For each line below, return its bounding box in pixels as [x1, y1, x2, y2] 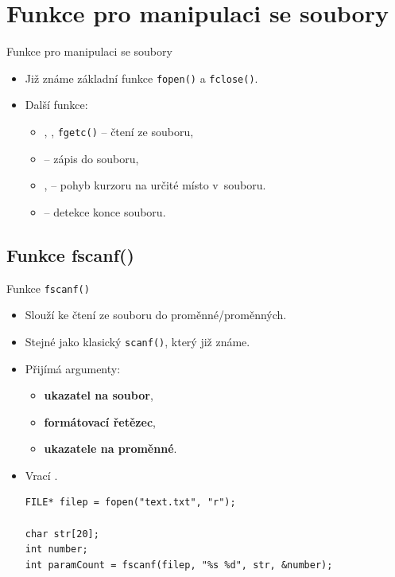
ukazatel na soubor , [44, 387, 153, 404]
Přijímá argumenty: [25, 360, 121, 376]
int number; [25, 544, 88, 556]
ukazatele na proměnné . [44, 440, 177, 457]
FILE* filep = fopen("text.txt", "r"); [25, 497, 236, 509]
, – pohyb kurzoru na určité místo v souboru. [44, 177, 266, 193]
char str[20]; [25, 528, 99, 540]
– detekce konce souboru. [44, 203, 166, 220]
